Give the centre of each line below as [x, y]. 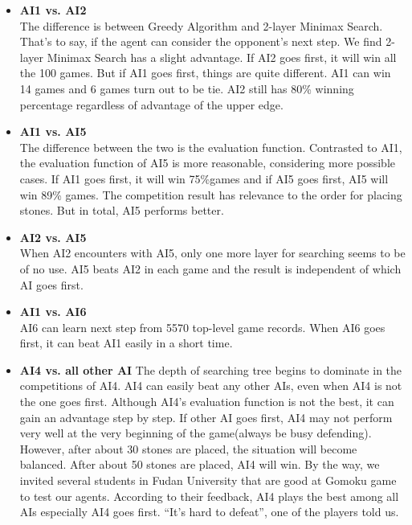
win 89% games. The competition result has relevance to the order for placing [211, 194]
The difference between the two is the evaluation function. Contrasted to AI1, [211, 147]
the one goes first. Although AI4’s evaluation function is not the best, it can [207, 402]
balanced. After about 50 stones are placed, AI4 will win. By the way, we [200, 464]
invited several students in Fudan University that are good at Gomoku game [208, 480]
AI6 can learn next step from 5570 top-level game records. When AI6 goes [202, 327]
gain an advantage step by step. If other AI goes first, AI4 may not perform [206, 417]
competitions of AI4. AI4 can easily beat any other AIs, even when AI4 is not [211, 386]
